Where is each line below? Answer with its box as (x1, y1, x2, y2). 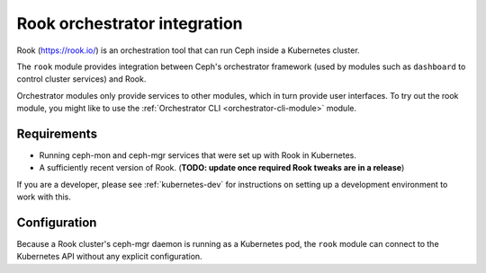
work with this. (16, 191, 72, 202)
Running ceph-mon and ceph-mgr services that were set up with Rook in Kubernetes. (39, 150, 357, 161)
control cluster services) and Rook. (16, 74, 147, 84)
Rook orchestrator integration (16, 13, 243, 33)
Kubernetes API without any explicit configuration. (16, 251, 202, 262)
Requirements (16, 126, 98, 141)
